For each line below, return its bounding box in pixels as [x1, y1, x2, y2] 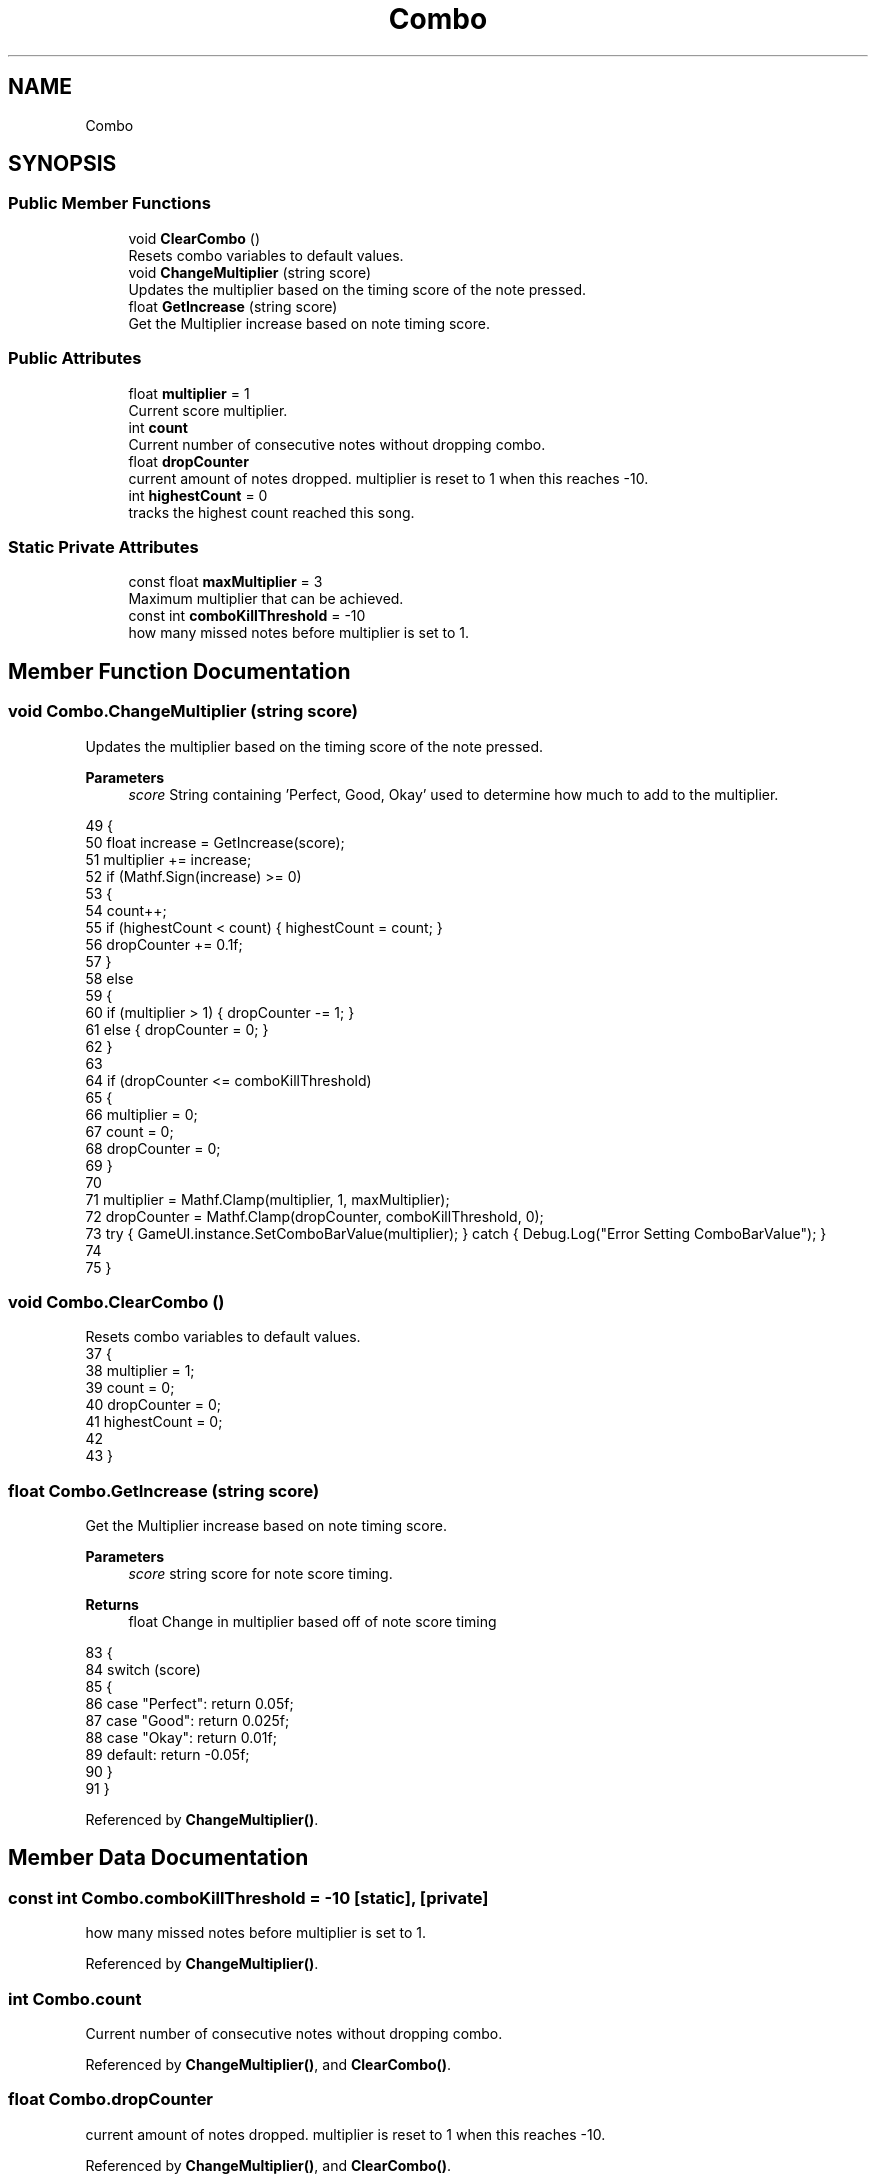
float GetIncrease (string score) [128, 297, 338, 315]
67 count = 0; [85, 1122, 174, 1140]
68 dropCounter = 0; [85, 1139, 221, 1157]
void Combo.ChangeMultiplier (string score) [8, 701, 359, 722]
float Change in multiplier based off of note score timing [128, 1613, 497, 1631]
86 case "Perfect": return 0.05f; [85, 1695, 294, 1713]
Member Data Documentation [8, 1845, 309, 1871]
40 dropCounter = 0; [85, 1396, 222, 1414]
